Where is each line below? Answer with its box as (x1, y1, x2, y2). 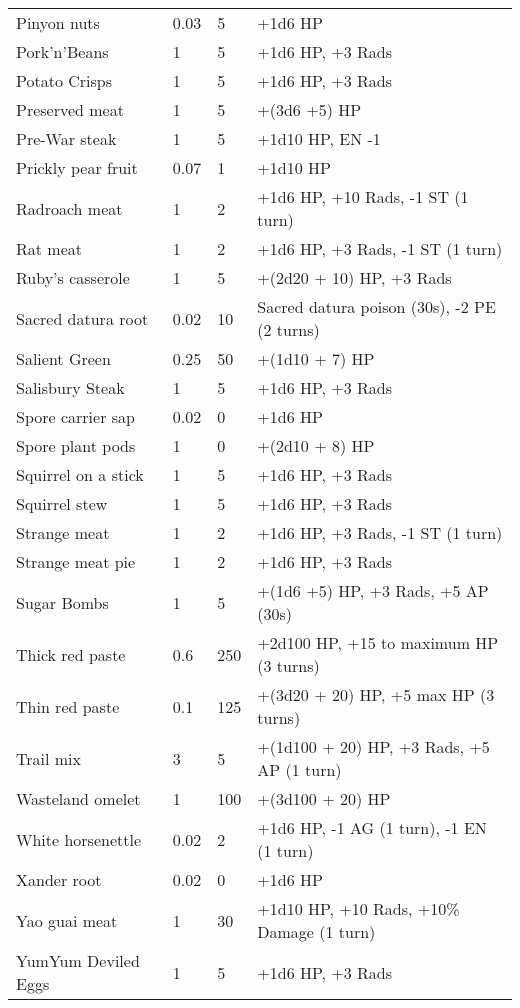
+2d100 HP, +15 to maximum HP (257, 631, 499, 654)
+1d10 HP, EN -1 (257, 127, 381, 150)
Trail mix (16, 746, 81, 770)
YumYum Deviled (16, 949, 140, 972)
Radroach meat (16, 196, 123, 220)
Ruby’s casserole (16, 266, 130, 289)
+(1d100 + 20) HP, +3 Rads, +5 (257, 735, 490, 758)
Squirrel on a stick (16, 463, 144, 486)
